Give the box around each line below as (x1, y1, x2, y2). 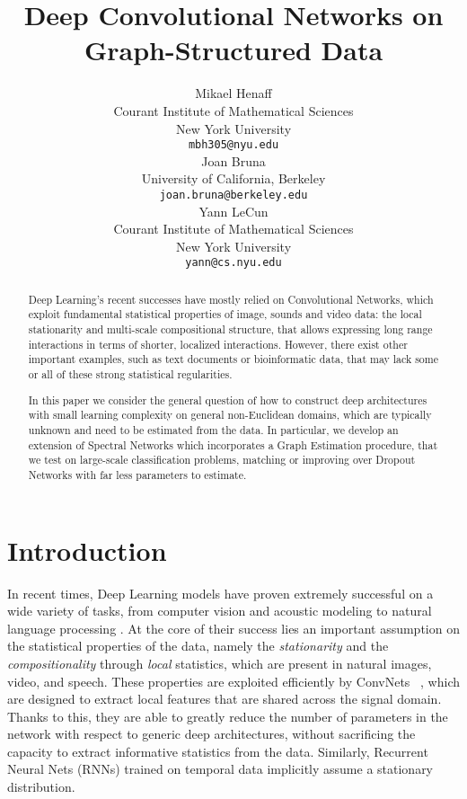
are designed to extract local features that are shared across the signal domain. (7, 689, 442, 708)
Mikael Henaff (195, 84, 272, 102)
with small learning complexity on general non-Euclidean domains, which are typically (28, 407, 432, 422)
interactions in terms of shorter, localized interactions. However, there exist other (28, 336, 408, 351)
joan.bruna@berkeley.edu (159, 188, 308, 201)
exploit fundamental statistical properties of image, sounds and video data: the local (28, 306, 422, 322)
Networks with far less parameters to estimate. (28, 466, 247, 482)
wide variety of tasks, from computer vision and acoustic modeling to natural (7, 601, 432, 620)
